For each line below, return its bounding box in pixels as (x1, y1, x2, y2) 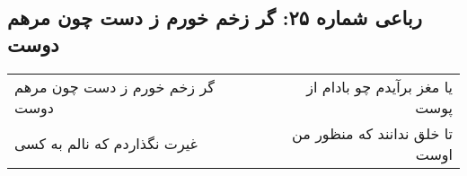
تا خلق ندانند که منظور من (292, 122, 453, 144)
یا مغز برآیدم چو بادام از (306, 75, 453, 97)
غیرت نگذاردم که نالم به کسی (14, 133, 198, 154)
